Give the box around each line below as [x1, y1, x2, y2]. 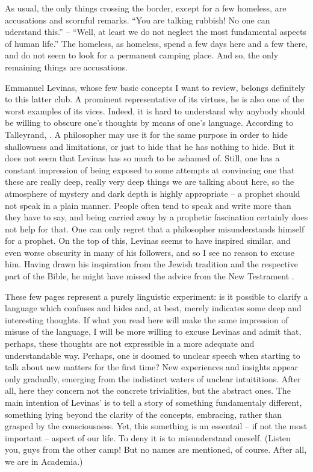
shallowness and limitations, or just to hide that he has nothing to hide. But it [5, 140, 295, 152]
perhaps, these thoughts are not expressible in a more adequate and [5, 337, 255, 350]
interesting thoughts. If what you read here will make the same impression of [5, 313, 288, 326]
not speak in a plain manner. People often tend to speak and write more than [5, 199, 291, 211]
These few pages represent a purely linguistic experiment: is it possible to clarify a [5, 290, 308, 302]
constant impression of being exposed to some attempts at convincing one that [5, 163, 295, 176]
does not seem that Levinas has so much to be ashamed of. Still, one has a [5, 152, 280, 164]
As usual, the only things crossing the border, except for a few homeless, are [5, 2, 287, 14]
